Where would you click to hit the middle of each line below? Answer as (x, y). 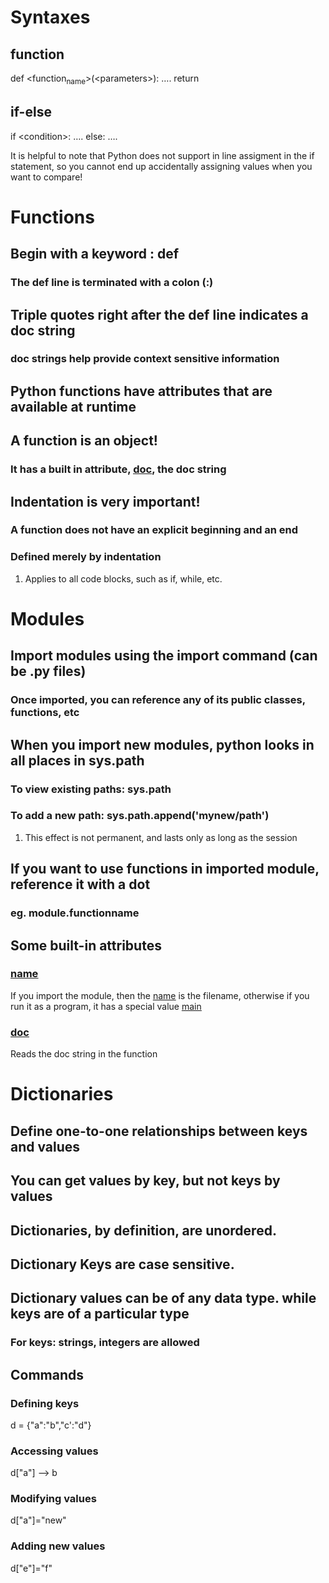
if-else (31, 112)
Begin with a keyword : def (95, 254)
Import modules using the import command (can (164, 656)
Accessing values (54, 1451)
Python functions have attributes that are (141, 391)
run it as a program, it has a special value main (106, 1006)
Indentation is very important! (105, 501)
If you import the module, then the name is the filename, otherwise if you (160, 995)
